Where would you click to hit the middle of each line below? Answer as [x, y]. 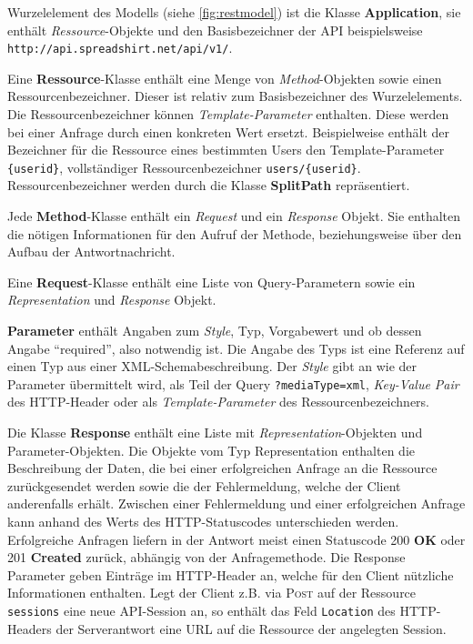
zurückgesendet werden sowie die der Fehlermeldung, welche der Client [204, 485]
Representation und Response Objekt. [112, 300]
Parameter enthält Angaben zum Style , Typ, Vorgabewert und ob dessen [215, 331]
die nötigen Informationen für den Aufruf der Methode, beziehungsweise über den [235, 233]
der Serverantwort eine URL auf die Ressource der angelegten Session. [251, 628]
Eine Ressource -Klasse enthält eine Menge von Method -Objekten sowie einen [225, 78]
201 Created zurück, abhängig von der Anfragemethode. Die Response [206, 557]
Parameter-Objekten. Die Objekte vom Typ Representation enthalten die [211, 450]
